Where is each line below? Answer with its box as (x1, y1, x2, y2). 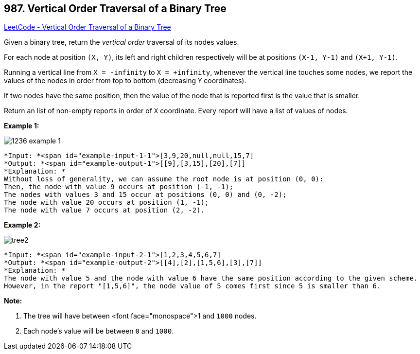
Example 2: (4, 221, 41, 230)
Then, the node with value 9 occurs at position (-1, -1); (4, 183, 234, 191)
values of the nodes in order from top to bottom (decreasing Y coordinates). (4, 76, 246, 85)
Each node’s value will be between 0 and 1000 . (23, 327, 174, 336)
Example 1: (4, 122, 39, 130)
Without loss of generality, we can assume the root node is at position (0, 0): (4, 175, 324, 183)
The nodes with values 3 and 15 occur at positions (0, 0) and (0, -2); (4, 191, 287, 199)
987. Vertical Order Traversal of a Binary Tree (4, 2, 227, 15)
